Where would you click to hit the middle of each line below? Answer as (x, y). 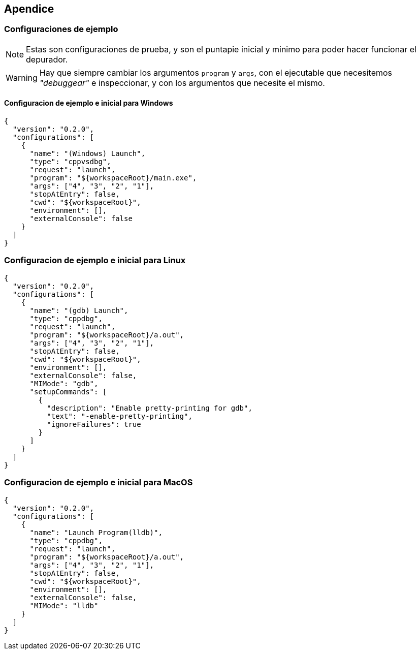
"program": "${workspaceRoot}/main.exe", (113, 178)
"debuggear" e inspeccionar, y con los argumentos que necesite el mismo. (182, 83)
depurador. (47, 59)
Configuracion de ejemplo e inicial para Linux (95, 260)
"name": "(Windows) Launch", (88, 154)
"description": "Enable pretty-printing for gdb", (150, 408)
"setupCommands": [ (68, 392)
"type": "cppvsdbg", (70, 162)
